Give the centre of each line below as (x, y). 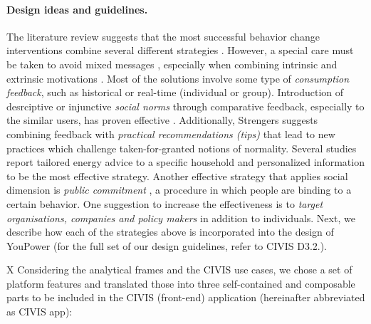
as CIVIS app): (40, 312)
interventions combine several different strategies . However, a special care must (180, 50)
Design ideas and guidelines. (77, 9)
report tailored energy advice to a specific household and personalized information (185, 162)
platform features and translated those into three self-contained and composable (181, 283)
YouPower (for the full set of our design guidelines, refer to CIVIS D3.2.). (167, 245)
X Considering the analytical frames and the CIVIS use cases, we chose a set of (179, 270)
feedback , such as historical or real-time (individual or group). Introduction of (175, 92)
